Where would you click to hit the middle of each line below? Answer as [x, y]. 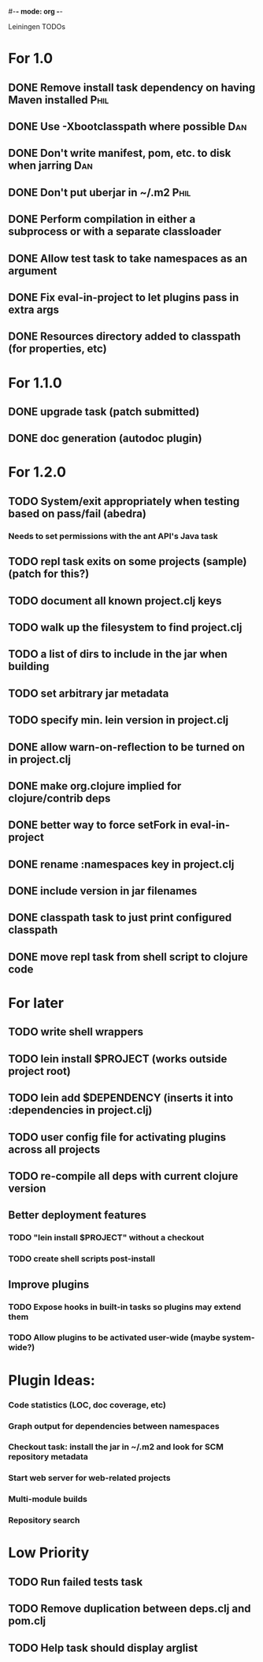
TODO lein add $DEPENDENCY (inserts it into [121, 1098]
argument [33, 271]
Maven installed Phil [59, 100]
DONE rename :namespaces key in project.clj [121, 864]
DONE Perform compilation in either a [102, 219]
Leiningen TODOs [37, 26]
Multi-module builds [48, 1499]
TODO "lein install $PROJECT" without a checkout [106, 1238]
